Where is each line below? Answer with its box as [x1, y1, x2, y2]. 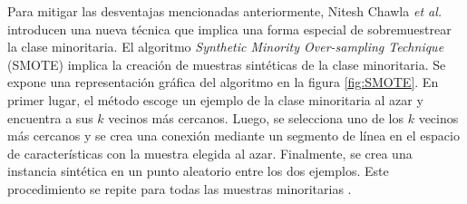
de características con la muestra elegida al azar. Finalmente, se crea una [7, 143, 413, 162]
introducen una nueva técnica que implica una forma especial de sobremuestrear [7, 19, 452, 38]
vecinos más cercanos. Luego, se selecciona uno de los [108, 108, 404, 127]
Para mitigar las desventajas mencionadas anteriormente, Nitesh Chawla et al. [7, 2, 443, 20]
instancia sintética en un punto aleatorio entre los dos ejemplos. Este [7, 161, 389, 180]
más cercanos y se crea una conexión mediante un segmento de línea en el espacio [7, 126, 460, 145]
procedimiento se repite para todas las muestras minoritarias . [7, 179, 352, 198]
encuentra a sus [7, 108, 93, 127]
